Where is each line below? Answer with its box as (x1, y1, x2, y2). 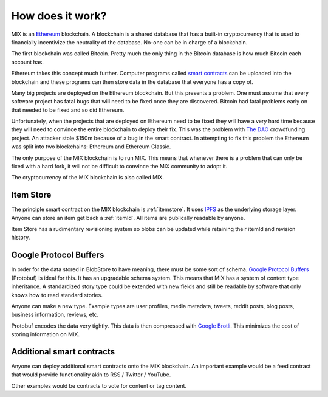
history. (11, 234, 30, 241)
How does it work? (11, 9, 107, 22)
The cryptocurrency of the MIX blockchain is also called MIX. (11, 174, 164, 181)
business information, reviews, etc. (11, 311, 99, 319)
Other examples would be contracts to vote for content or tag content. (11, 382, 187, 389)
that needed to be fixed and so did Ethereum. (11, 106, 125, 114)
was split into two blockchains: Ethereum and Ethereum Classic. (11, 143, 171, 150)
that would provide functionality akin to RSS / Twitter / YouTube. (11, 371, 171, 378)
